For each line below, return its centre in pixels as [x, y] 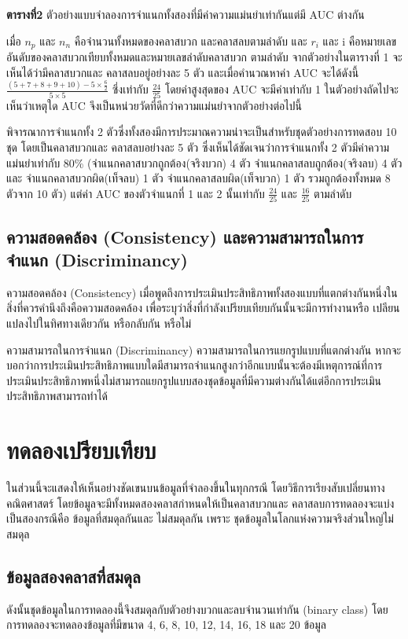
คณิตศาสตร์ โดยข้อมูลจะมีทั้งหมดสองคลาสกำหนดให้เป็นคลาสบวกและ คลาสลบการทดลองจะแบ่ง [200, 503]
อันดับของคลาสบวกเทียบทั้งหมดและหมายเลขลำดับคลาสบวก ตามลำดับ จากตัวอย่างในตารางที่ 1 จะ [204, 57]
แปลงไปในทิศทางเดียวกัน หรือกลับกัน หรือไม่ [99, 323]
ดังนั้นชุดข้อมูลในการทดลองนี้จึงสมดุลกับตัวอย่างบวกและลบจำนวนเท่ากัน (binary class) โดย [197, 609]
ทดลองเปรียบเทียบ [81, 450]
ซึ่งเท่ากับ [130, 89]
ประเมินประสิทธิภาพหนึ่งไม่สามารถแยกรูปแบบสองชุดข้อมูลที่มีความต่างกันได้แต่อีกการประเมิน [194, 380]
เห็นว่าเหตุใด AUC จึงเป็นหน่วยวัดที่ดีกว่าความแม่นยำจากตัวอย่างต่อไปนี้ [154, 105]
